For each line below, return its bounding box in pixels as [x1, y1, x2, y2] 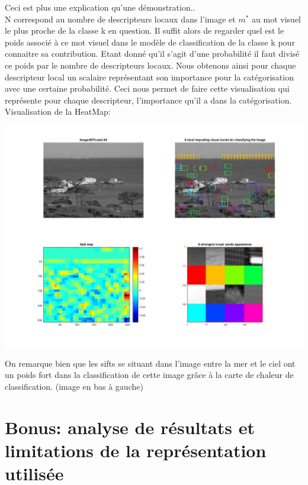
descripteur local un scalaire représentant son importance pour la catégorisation [5, 70, 294, 83]
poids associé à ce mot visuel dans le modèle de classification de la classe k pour [5, 35, 295, 48]
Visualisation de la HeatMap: [5, 105, 111, 118]
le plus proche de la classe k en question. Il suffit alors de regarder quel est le [5, 24, 284, 37]
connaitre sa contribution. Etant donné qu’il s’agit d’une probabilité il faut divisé [5, 47, 300, 60]
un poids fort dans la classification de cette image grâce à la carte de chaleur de [5, 368, 294, 381]
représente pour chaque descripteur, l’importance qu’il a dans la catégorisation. [5, 93, 292, 106]
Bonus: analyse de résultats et [5, 415, 255, 439]
